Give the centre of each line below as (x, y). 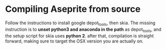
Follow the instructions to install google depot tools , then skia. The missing (80, 23)
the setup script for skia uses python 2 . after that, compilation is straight (80, 36)
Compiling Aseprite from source (73, 9)
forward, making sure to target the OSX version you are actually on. (74, 41)
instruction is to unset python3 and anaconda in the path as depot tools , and (83, 30)
